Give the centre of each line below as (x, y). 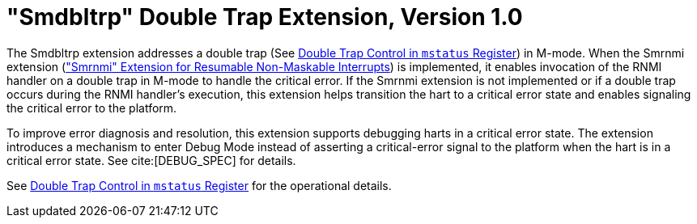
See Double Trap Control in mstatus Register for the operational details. (199, 185)
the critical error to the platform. (92, 108)
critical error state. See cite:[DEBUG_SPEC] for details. (151, 160)
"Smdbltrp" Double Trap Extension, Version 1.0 (265, 17)
